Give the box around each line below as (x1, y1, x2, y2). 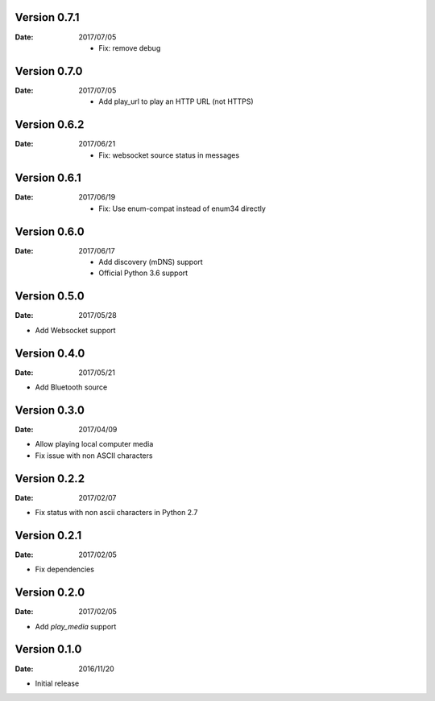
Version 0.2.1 (14, 528, 82, 542)
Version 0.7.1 (14, 10, 80, 24)
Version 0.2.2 (14, 472, 85, 485)
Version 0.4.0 (14, 346, 85, 360)
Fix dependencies (35, 564, 94, 575)
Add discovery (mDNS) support (98, 258, 203, 267)
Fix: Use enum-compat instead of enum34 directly (98, 204, 266, 213)
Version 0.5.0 (14, 290, 85, 303)
